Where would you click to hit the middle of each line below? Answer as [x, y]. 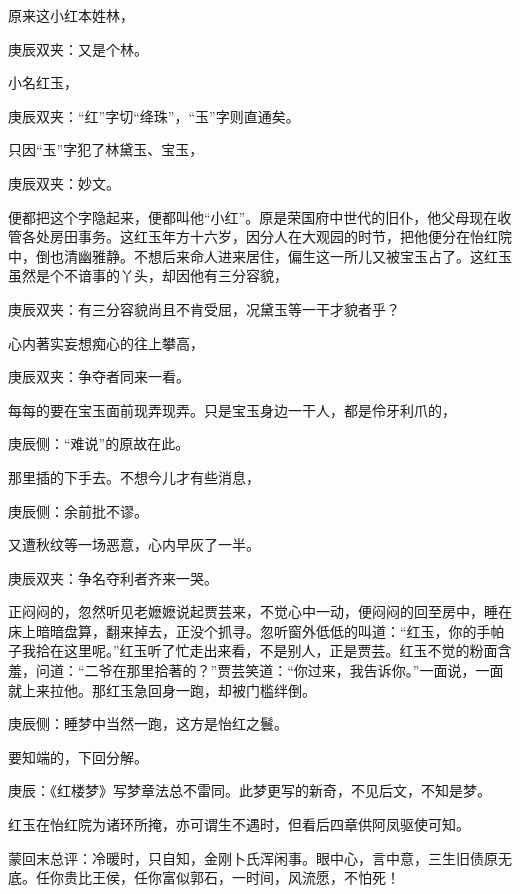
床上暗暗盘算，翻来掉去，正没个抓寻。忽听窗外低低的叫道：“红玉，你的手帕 [256, 630]
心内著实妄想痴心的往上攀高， [106, 342]
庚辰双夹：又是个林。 [78, 48]
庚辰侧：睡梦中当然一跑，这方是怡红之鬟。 [148, 723]
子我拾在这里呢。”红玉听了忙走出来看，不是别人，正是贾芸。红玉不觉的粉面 [253, 650]
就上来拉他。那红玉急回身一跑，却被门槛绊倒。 [162, 689]
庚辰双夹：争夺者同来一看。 [99, 376]
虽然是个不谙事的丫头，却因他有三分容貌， [148, 275]
